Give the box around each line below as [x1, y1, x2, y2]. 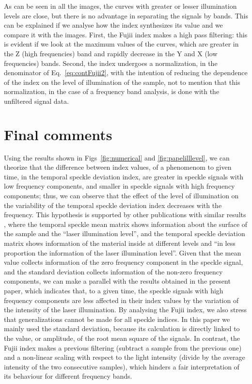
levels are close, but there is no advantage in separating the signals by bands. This [4, 10, 248, 20]
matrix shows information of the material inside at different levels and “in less [4, 238, 236, 248]
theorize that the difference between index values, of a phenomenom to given [4, 162, 232, 172]
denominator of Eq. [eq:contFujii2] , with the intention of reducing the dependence [4, 67, 248, 78]
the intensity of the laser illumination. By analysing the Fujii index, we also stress [4, 304, 247, 315]
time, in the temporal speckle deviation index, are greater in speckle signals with [4, 171, 243, 181]
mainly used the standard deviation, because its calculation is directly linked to [4, 323, 240, 334]
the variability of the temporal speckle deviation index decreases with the [4, 200, 222, 210]
